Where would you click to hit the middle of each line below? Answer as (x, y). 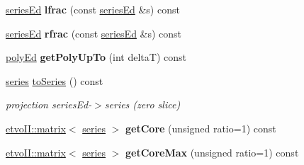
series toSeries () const (55, 80)
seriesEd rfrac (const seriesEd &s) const (94, 33)
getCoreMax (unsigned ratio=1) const (212, 152)
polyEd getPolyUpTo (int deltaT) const (96, 57)
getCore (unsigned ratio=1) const (201, 128)
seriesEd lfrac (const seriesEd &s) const (93, 9)
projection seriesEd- (49, 104)
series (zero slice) (142, 104)
